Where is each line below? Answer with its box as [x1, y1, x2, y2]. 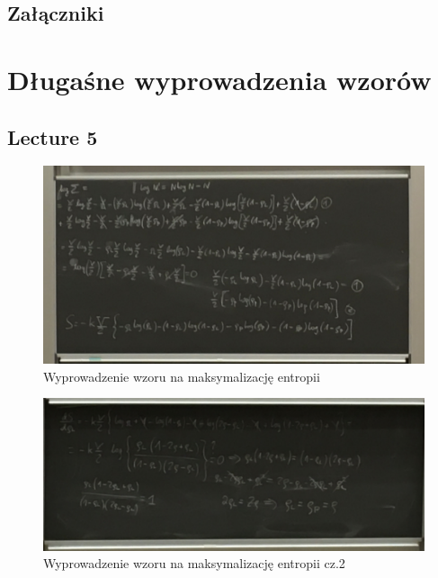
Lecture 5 [7, 122, 98, 150]
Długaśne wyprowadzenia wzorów [7, 60, 432, 97]
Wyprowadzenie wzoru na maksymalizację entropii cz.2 [43, 554, 345, 573]
